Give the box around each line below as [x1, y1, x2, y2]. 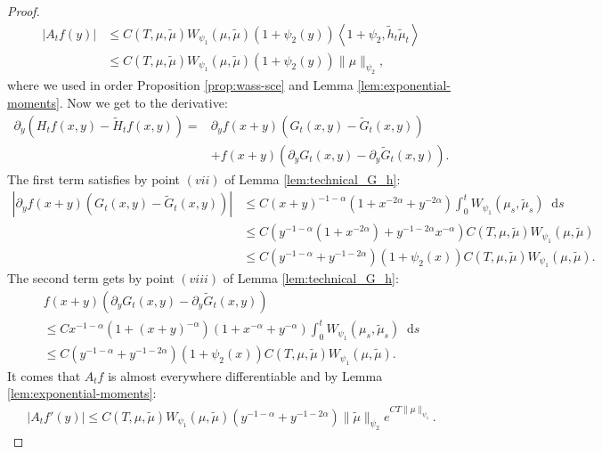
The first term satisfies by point [7, 169, 181, 188]
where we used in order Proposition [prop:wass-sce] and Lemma [7, 76, 354, 94]
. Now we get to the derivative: [59, 93, 228, 111]
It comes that [7, 366, 81, 385]
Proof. [7, 2, 40, 20]
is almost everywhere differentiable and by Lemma [108, 366, 383, 385]
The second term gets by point [7, 269, 175, 288]
